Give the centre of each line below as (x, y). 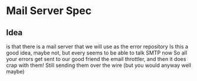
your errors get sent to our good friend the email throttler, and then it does (96, 59)
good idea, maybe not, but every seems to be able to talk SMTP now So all (97, 53)
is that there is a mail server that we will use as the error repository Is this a (97, 46)
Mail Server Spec (49, 11)
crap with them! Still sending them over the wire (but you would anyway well (99, 65)
